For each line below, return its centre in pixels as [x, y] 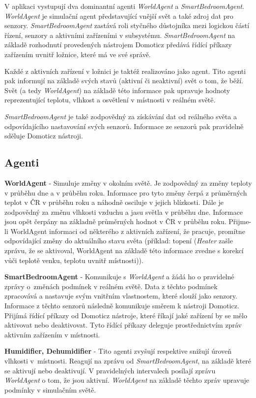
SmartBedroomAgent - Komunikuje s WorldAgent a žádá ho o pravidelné [119, 277]
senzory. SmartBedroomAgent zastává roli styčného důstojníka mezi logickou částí [127, 25]
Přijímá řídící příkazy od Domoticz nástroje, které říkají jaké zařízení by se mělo [126, 315]
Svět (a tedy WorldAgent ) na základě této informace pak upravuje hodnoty [117, 90]
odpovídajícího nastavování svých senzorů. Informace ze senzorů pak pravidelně [124, 126]
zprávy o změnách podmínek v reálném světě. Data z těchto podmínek [111, 286]
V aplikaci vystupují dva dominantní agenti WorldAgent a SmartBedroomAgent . [124, 6]
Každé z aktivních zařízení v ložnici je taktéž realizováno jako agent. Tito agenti [125, 71]
